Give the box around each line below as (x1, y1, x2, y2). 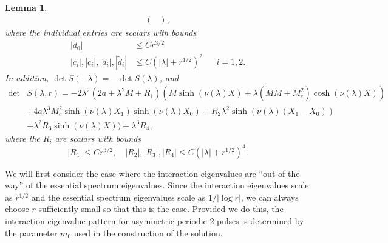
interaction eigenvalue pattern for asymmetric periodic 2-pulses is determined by (5, 215, 304, 227)
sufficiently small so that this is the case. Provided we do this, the (38, 202, 284, 215)
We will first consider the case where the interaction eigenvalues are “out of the (5, 167, 300, 179)
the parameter (5, 226, 58, 239)
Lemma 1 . (5, 1, 47, 13)
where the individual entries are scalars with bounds (5, 25, 197, 38)
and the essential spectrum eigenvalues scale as (31, 190, 206, 203)
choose (5, 202, 29, 215)
